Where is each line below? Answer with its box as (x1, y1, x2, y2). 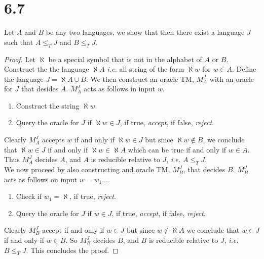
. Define (232, 64, 256, 74)
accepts (42, 134, 65, 145)
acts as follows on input (4, 174, 78, 184)
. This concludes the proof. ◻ (26, 244, 119, 255)
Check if (16, 191, 42, 201)
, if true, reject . (69, 191, 116, 201)
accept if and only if (42, 225, 104, 235)
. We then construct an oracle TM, (86, 73, 194, 84)
